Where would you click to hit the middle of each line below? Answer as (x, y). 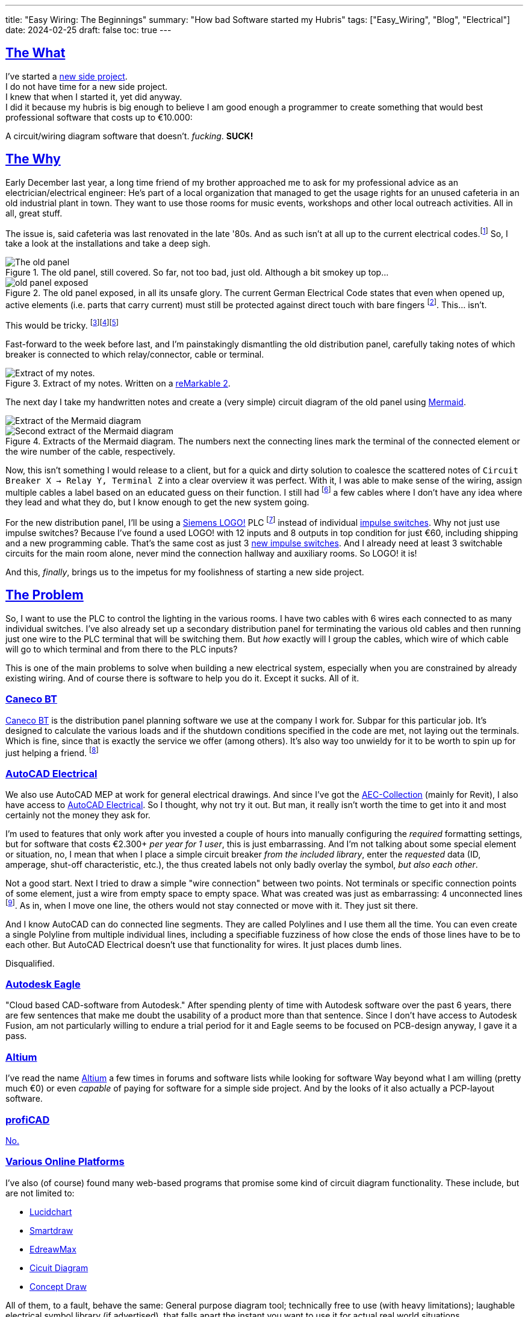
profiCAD (28, 1120)
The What (36, 53)
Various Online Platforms (65, 1162)
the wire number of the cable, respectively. (91, 451)
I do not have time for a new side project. (87, 86)
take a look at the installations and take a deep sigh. (108, 244)
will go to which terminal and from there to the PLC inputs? (122, 649)
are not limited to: (40, 1193)
